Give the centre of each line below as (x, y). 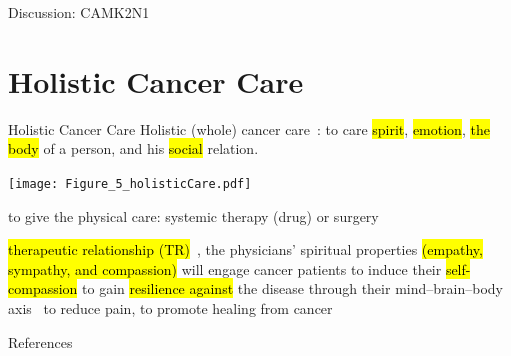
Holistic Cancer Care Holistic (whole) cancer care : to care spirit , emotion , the (249, 128)
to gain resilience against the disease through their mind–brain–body (292, 288)
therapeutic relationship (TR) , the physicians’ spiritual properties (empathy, (245, 249)
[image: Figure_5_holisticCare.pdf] (130, 183)
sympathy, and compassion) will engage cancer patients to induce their (225, 268)
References (40, 341)
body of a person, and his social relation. (133, 148)
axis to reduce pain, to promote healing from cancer (170, 307)
